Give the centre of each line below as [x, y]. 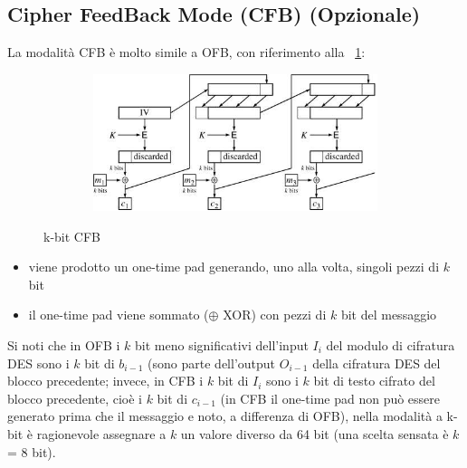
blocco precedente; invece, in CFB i [105, 381]
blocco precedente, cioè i [75, 398]
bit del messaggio [389, 315]
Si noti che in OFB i [64, 344]
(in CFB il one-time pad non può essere [330, 398]
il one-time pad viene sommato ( [119, 315]
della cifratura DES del [376, 363]
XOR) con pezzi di [275, 315]
